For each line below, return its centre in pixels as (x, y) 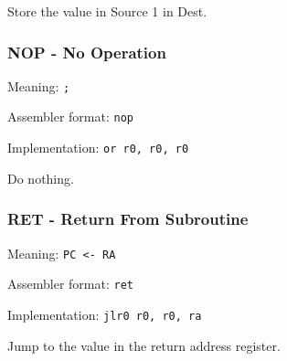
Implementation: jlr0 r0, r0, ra (105, 314)
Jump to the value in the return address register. (144, 345)
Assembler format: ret (70, 284)
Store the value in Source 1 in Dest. (107, 11)
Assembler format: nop (70, 117)
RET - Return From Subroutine (128, 219)
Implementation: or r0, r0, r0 (98, 148)
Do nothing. (41, 178)
